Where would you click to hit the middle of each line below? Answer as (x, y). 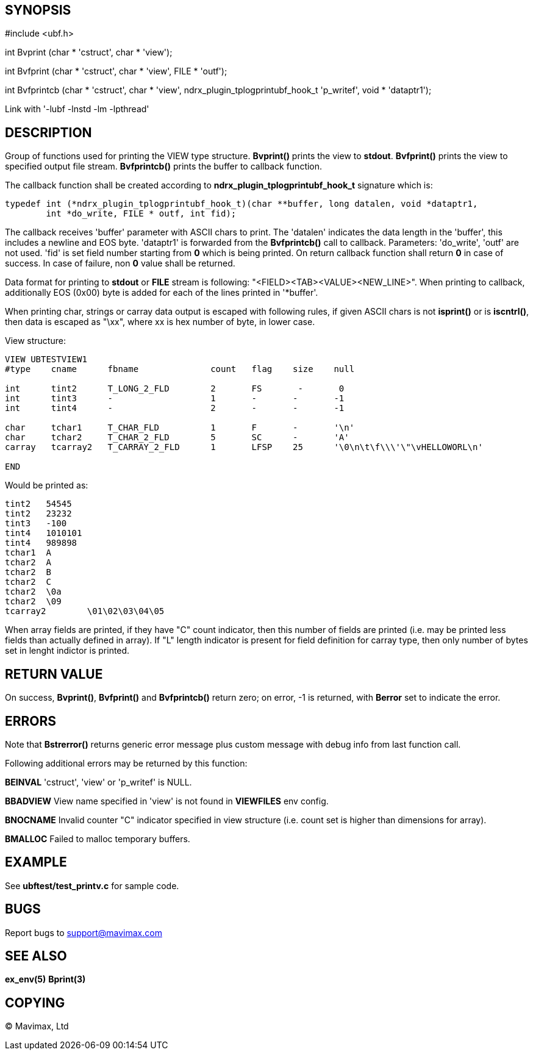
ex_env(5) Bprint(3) (45, 979)
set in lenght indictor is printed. (67, 651)
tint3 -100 (36, 524)
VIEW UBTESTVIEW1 (46, 359)
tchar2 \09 (33, 602)
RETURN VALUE (54, 674)
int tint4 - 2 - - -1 (175, 408)
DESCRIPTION (48, 132)
